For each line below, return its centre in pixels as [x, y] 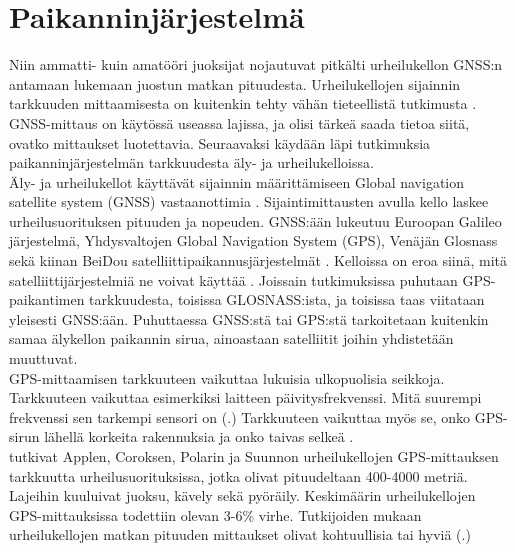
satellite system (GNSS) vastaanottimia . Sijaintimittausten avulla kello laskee [249, 201]
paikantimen [47, 299]
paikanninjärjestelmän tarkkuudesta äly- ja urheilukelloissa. [191, 162]
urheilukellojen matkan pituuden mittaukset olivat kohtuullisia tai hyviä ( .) [240, 534]
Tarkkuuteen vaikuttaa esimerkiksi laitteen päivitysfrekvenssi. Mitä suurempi [245, 397]
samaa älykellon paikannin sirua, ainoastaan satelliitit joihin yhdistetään [231, 338]
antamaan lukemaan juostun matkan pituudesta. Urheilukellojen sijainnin [235, 83]
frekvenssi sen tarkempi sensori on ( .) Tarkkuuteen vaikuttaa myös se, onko [240, 416]
